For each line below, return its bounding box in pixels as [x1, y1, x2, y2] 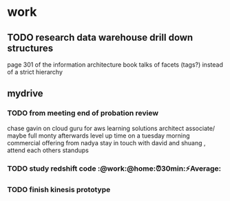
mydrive [7, 87, 43, 100]
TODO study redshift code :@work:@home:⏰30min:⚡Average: [7, 163, 222, 173]
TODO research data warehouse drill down [7, 32, 194, 43]
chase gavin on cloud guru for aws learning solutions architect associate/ [7, 124, 216, 132]
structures [7, 42, 54, 54]
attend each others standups [7, 146, 90, 154]
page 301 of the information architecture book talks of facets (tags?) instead [7, 61, 224, 69]
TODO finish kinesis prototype [7, 184, 111, 194]
